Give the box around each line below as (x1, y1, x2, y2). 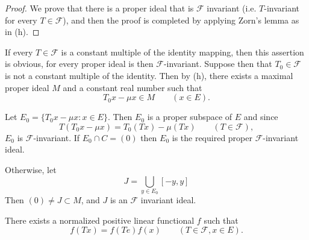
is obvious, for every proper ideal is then (5, 57, 154, 70)
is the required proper (172, 131, 252, 144)
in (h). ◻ (5, 25, 40, 38)
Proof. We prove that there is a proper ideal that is (5, 2, 194, 14)
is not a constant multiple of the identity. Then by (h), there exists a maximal (5, 69, 293, 81)
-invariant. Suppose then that (163, 57, 272, 70)
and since (243, 110, 278, 123)
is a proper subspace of (147, 110, 233, 123)
